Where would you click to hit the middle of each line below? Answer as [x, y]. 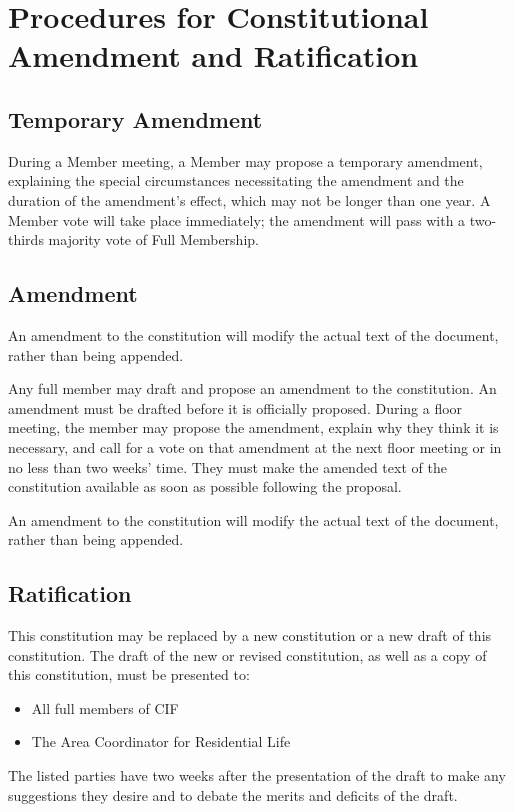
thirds [26, 239]
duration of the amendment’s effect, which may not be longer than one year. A [249, 199]
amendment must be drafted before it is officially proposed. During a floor [235, 407]
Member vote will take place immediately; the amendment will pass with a [237, 219]
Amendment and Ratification [213, 55]
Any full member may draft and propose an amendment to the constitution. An [252, 388]
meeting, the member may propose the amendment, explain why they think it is [253, 427]
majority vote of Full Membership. [153, 239]
